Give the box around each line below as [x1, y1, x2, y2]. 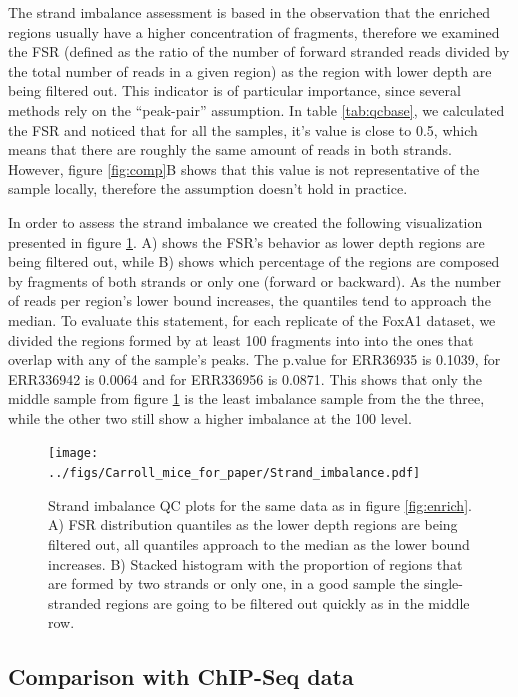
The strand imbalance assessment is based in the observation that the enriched [8, 2, 491, 22]
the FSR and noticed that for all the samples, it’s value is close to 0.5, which [8, 119, 478, 140]
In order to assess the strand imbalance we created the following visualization [8, 211, 483, 232]
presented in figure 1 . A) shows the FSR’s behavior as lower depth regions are [8, 231, 485, 252]
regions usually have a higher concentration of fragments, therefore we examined [8, 21, 500, 42]
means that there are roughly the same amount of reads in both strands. [8, 139, 452, 160]
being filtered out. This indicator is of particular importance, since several [8, 80, 461, 101]
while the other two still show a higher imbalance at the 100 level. [8, 407, 412, 428]
